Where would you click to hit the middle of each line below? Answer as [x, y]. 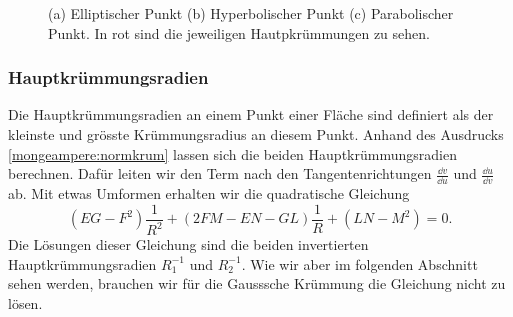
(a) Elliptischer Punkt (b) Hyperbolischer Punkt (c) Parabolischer [251, 13]
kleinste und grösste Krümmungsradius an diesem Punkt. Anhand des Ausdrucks [256, 134]
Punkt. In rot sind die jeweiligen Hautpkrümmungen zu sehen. [239, 32]
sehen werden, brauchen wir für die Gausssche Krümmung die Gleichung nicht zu [257, 283]
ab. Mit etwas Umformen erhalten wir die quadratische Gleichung [209, 193]
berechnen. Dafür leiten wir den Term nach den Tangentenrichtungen [220, 173]
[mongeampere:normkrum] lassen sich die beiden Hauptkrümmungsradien [232, 153]
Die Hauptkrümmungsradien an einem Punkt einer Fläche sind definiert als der [251, 114]
